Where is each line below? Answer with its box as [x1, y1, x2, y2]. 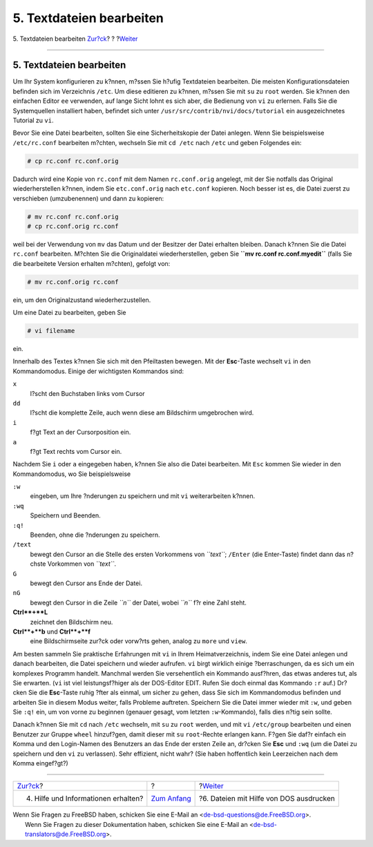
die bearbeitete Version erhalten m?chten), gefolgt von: [12, 259, 171, 267]
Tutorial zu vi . [12, 116, 54, 124]
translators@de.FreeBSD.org [25, 830, 106, 839]
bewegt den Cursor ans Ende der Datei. [30, 579, 143, 587]
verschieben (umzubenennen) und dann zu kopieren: [12, 194, 164, 202]
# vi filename [27, 327, 75, 335]
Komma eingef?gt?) [12, 759, 68, 768]
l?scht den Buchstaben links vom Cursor [30, 389, 145, 397]
